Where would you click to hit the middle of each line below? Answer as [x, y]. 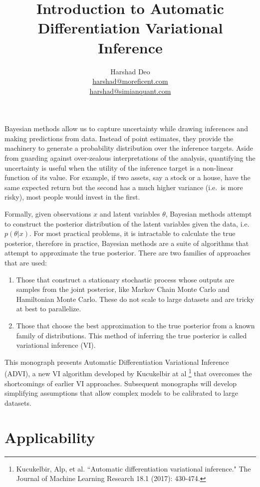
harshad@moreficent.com [130, 81]
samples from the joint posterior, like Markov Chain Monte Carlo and [123, 289]
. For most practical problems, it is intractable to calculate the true [132, 233]
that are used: [26, 262]
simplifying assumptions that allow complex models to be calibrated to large [121, 393]
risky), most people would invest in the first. [72, 197]
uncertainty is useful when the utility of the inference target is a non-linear [119, 167]
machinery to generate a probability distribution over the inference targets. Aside [129, 148]
